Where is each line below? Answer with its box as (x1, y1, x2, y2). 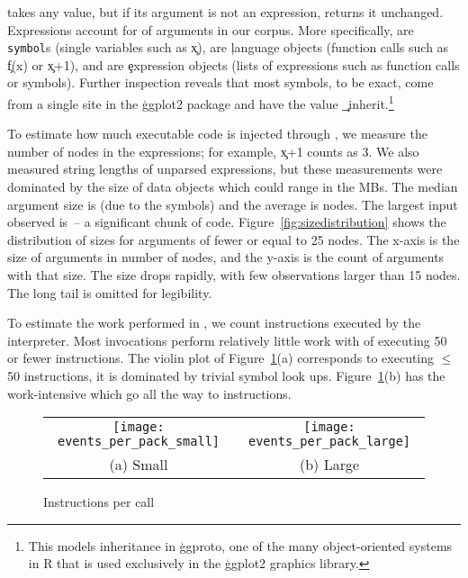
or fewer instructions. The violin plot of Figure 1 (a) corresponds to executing (7, 348, 435, 367)
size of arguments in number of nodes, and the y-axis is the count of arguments (7, 248, 445, 266)
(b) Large (299, 454, 360, 475)
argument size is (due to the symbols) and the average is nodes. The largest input (7, 194, 458, 213)
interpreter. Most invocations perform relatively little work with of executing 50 (7, 330, 447, 349)
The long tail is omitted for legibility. (7, 283, 212, 302)
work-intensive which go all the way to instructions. (7, 384, 292, 402)
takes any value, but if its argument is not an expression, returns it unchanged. (7, 3, 444, 21)
